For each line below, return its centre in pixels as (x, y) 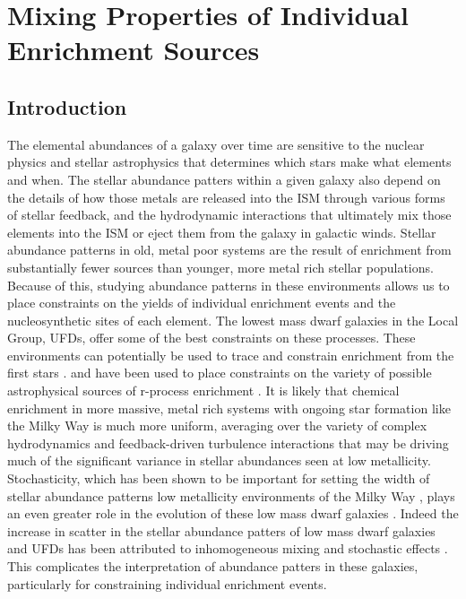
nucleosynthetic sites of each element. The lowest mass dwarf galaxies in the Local (233, 320)
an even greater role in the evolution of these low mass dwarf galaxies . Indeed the (233, 513)
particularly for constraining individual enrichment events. (167, 583)
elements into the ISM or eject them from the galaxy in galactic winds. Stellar (222, 232)
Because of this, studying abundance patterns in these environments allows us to (229, 285)
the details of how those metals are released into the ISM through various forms (226, 197)
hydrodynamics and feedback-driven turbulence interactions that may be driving (228, 443)
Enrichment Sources (134, 50)
